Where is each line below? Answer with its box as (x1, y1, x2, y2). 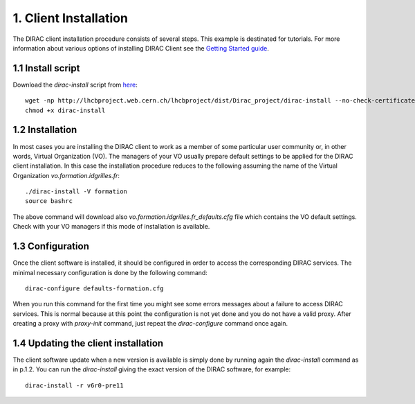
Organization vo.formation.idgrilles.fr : (12, 171, 120, 179)
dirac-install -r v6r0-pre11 (25, 381, 124, 389)
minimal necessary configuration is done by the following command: (12, 268, 207, 276)
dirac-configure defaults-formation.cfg (25, 284, 164, 292)
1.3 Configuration (12, 240, 89, 252)
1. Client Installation (12, 10, 128, 26)
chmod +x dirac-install (25, 106, 106, 114)
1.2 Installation (12, 124, 77, 136)
